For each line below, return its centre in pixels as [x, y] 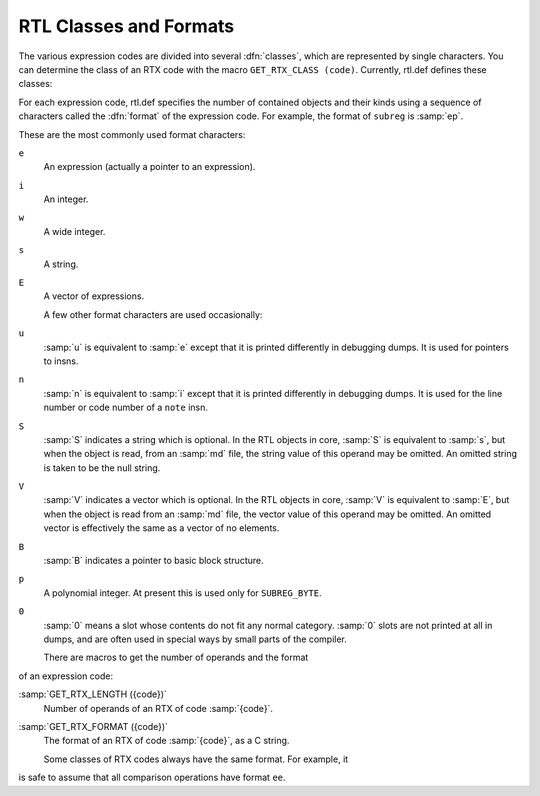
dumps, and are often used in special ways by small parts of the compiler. [195, 639]
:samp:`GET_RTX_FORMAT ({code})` [93, 726]
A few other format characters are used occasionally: [153, 314]
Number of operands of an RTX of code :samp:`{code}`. [158, 708]
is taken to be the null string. [102, 467]
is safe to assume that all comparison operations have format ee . [152, 777]
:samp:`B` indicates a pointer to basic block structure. [153, 561]
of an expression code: [66, 676]
